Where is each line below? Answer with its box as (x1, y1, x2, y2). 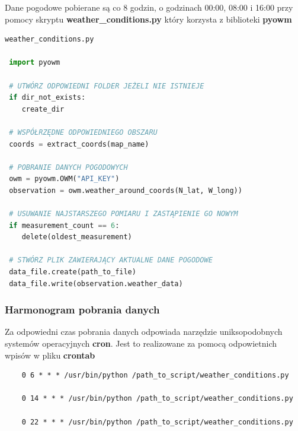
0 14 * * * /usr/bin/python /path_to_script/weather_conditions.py (21, 394, 293, 403)
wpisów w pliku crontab (5, 348, 95, 361)
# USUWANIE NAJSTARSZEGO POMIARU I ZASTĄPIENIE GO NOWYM (9, 210, 238, 218)
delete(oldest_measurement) (21, 233, 132, 242)
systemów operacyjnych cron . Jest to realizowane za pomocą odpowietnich (5, 337, 277, 350)
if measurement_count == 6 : (9, 221, 120, 230)
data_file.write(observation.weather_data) (9, 279, 183, 288)
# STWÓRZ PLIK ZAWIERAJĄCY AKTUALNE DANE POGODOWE (9, 256, 213, 265)
